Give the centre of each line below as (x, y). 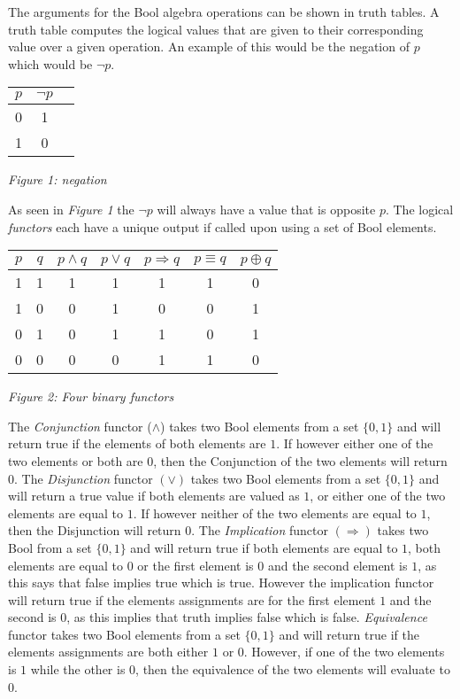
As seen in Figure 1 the (71, 209)
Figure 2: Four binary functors (91, 396)
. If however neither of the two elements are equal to (275, 513)
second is (32, 617)
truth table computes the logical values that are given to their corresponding (216, 29)
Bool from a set (50, 547)
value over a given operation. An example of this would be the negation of (209, 47)
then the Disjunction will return (95, 530)
